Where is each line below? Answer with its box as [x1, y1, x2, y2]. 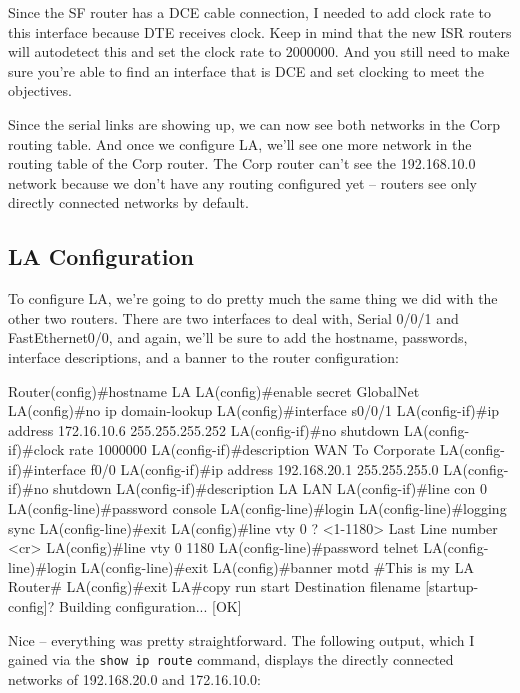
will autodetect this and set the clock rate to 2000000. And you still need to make [8, 41, 510, 62]
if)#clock [8, 439, 65, 460]
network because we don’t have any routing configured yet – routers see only [8, 172, 478, 193]
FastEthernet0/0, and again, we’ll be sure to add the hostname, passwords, [8, 327, 468, 348]
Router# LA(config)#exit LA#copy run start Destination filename [8, 576, 421, 597]
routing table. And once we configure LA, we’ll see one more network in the [8, 133, 472, 154]
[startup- [425, 576, 479, 597]
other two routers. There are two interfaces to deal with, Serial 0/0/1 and [8, 307, 459, 328]
